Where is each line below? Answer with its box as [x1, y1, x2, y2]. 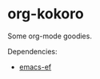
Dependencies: [7, 46, 58, 56]
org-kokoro [7, 5, 85, 23]
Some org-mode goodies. [7, 31, 93, 41]
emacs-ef [18, 61, 52, 72]
